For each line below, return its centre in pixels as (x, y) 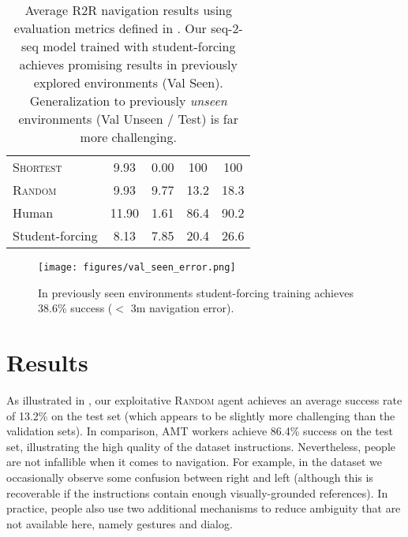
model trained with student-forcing (139, 46)
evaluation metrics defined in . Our (110, 28)
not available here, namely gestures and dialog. (120, 523)
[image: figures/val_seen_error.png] (137, 267)
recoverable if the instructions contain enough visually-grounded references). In (197, 492)
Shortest (37, 167)
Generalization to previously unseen (128, 101)
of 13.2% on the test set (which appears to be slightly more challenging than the (201, 415)
